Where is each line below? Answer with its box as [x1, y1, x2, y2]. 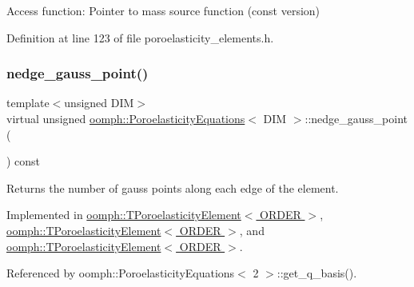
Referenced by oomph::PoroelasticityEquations [6, 265, 235, 281]
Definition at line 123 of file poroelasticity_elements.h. [6, 29, 274, 46]
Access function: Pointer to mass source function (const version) [6, 2, 320, 18]
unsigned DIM [64, 94, 134, 111]
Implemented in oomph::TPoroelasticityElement [6, 206, 241, 223]
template [6, 94, 50, 111]
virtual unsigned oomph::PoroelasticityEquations [6, 110, 245, 126]
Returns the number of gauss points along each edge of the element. [6, 179, 339, 196]
